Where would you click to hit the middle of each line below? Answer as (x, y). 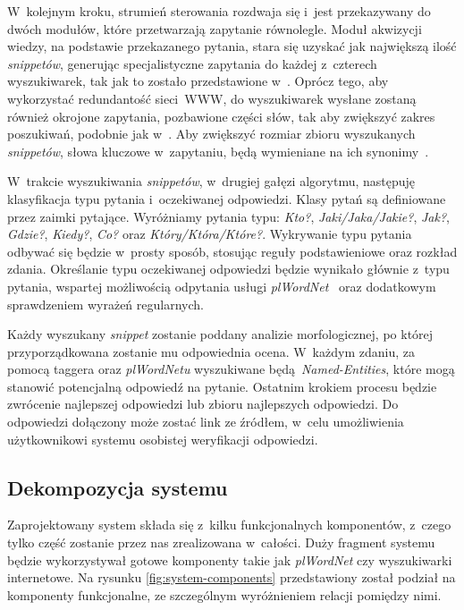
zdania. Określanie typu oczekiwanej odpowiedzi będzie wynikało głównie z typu (228, 269)
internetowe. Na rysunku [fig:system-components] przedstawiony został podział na (232, 577)
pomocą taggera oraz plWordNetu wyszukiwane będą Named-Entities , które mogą (231, 369)
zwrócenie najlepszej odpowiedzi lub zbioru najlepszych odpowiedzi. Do (203, 404)
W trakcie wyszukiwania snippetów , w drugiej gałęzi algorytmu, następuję (211, 181)
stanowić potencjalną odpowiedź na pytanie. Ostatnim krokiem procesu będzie (222, 386)
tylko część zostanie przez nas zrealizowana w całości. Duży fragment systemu (221, 542)
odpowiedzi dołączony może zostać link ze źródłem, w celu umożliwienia (206, 422)
